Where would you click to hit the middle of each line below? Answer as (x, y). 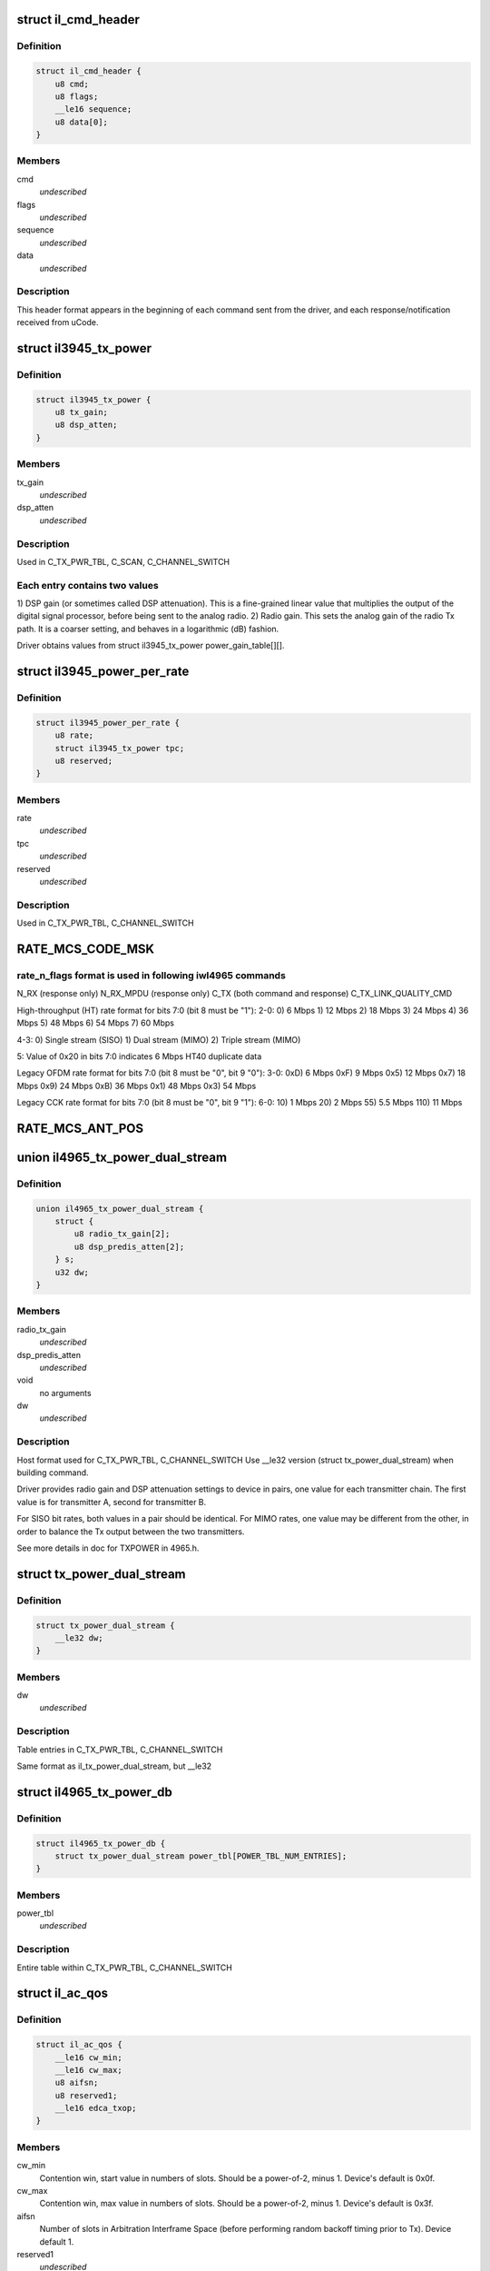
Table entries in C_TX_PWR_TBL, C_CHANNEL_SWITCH (120, 1750)
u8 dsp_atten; (86, 425)
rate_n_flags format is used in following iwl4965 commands (151, 975)
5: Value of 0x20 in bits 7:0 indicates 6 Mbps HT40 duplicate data (139, 1056)
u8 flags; (77, 96)
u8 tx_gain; (82, 412)
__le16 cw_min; (88, 2057)
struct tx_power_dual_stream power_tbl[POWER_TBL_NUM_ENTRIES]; (201, 1856)
